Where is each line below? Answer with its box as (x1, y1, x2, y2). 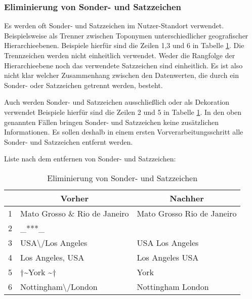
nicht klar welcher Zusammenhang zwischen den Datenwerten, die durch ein (4, 70, 239, 80)
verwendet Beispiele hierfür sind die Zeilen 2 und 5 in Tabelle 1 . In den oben (4, 106, 242, 117)
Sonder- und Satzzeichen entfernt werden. (4, 136, 133, 147)
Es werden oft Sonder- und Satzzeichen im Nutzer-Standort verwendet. (4, 20, 224, 31)
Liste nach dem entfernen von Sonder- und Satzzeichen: (4, 153, 176, 164)
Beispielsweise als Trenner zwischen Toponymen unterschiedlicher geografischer (4, 30, 248, 40)
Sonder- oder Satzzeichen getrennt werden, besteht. (4, 79, 163, 90)
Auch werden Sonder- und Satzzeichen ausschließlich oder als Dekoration (4, 97, 230, 107)
